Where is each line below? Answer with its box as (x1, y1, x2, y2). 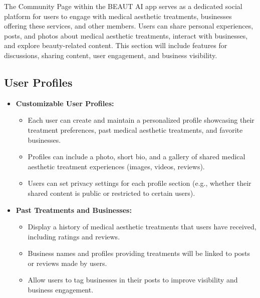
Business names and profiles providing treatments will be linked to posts (28, 248, 250, 258)
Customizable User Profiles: (16, 98, 114, 108)
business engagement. (28, 284, 94, 295)
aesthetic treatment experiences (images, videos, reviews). (28, 161, 205, 171)
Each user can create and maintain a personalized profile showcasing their (28, 115, 254, 125)
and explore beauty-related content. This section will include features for (4, 40, 227, 51)
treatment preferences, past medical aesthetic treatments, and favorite (28, 124, 243, 135)
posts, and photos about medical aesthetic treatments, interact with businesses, (4, 30, 248, 41)
